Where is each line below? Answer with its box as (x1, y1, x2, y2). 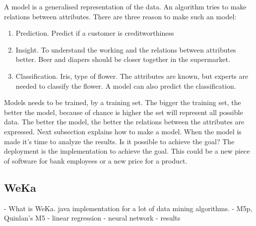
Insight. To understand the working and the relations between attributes (15, 44, 236, 55)
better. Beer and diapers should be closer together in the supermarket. (15, 54, 230, 64)
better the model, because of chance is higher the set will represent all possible (4, 107, 243, 117)
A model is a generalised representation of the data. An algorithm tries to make (4, 1, 247, 11)
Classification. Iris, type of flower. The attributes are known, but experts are (15, 70, 249, 81)
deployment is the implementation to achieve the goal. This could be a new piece (4, 146, 250, 156)
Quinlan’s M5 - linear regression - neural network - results (4, 213, 181, 223)
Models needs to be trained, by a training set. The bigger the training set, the (4, 97, 241, 108)
